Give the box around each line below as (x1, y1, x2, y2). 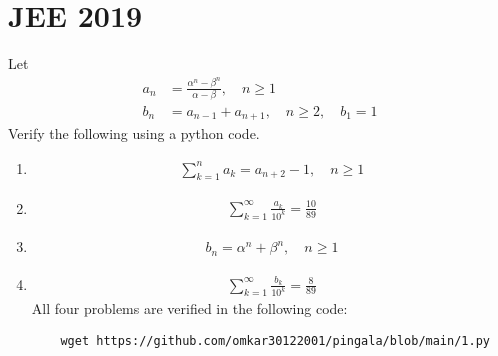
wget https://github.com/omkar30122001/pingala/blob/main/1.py (60, 333, 490, 348)
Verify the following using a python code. (8, 123, 260, 144)
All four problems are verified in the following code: (31, 298, 348, 319)
